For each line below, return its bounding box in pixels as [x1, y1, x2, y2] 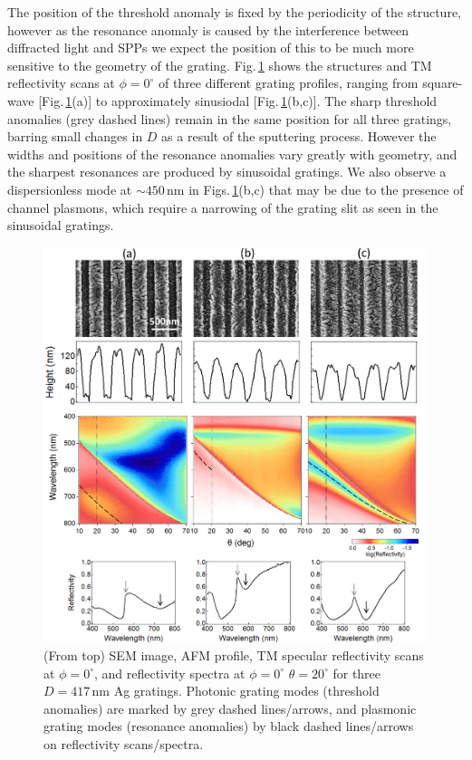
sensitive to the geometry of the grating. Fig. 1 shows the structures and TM [7, 55, 432, 74]
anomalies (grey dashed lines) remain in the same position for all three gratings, [7, 109, 452, 128]
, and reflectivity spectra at [93, 663, 246, 682]
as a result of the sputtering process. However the [161, 127, 437, 146]
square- [422, 73, 463, 92]
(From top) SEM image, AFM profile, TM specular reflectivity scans [43, 646, 424, 665]
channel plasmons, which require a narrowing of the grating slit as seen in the [7, 197, 438, 216]
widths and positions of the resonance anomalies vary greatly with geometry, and [7, 144, 458, 163]
